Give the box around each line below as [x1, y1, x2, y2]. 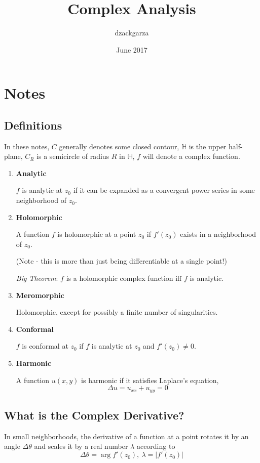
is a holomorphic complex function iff [66, 273, 182, 283]
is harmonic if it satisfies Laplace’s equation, [81, 374, 219, 385]
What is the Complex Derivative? [4, 407, 184, 423]
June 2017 [116, 44, 147, 55]
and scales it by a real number [34, 441, 128, 451]
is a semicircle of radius [36, 151, 109, 161]
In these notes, [4, 141, 50, 151]
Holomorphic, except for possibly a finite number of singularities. [16, 307, 218, 317]
